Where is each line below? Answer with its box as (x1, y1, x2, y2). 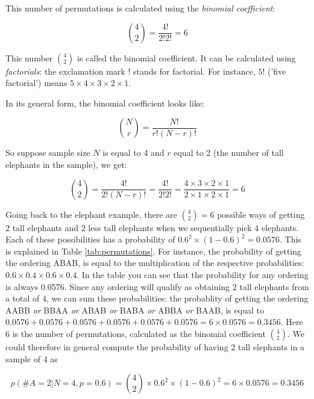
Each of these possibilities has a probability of (5, 233, 175, 246)
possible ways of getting (217, 208, 305, 220)
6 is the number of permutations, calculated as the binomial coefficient (5, 327, 266, 339)
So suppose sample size (5, 146, 90, 159)
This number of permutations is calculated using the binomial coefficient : (5, 2, 275, 14)
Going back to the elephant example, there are (5, 208, 177, 220)
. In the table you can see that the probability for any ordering (77, 268, 309, 280)
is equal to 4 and (102, 146, 165, 159)
